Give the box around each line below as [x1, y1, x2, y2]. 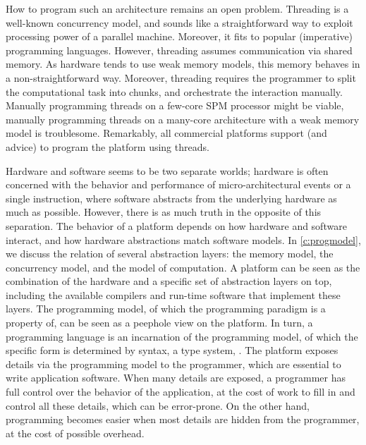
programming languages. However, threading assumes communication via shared [6, 42, 353, 57]
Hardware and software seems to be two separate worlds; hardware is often [6, 163, 329, 178]
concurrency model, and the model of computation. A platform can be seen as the [6, 260, 360, 274]
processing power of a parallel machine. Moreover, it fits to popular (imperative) [6, 29, 353, 44]
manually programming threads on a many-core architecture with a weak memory [6, 111, 360, 126]
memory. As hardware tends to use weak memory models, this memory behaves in [6, 56, 360, 71]
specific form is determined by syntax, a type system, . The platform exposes [6, 343, 338, 358]
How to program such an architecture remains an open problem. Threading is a [6, 1, 349, 16]
